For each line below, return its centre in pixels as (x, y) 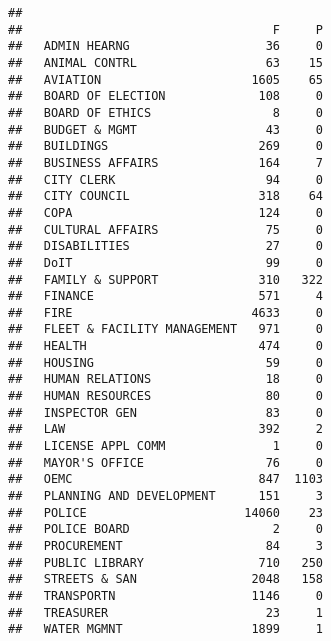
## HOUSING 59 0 (165, 362)
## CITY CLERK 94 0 (165, 179)
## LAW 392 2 (165, 429)
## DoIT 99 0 (165, 262)
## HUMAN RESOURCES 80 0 (165, 396)
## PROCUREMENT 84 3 (165, 546)
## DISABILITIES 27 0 (165, 246)
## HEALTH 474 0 (165, 346)
